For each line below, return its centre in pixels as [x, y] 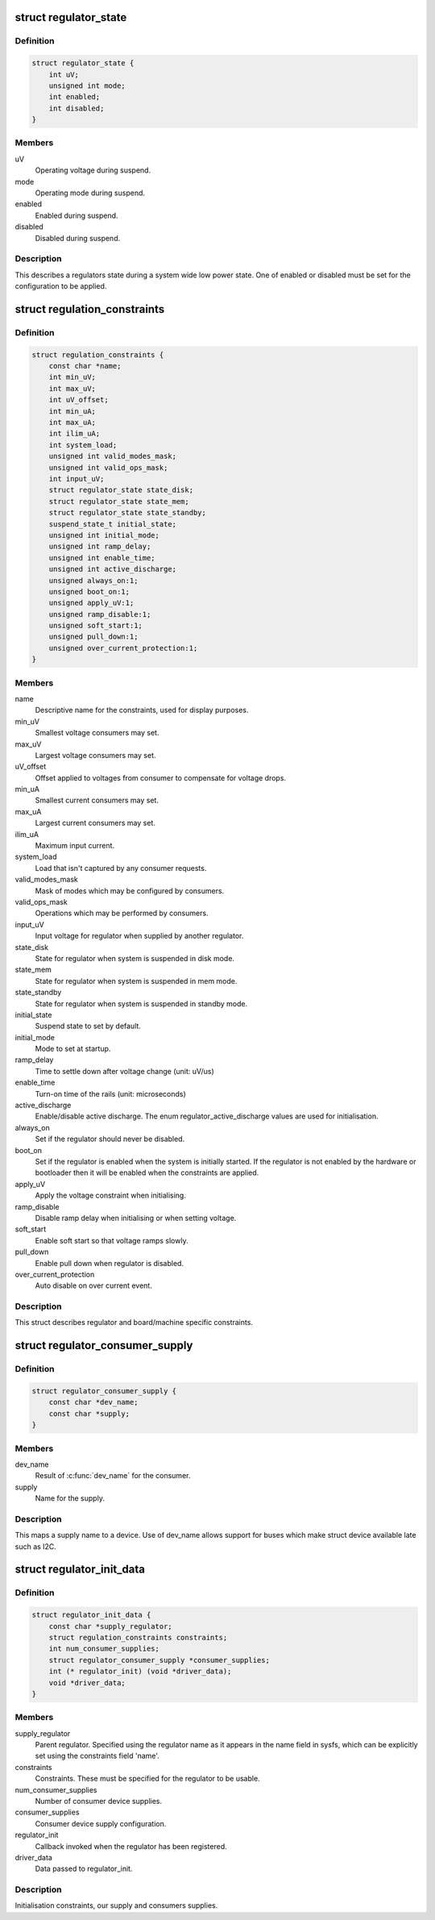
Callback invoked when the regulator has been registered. [131, 1846]
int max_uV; [72, 388]
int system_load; [83, 445]
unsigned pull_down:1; [93, 637]
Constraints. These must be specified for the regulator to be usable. [148, 1779]
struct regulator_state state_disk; [121, 490]
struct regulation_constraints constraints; [138, 1637]
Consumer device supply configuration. [101, 1823]
